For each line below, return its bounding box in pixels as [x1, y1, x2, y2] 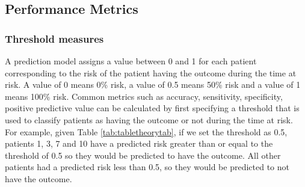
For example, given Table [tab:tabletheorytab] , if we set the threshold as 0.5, [5, 125, 288, 138]
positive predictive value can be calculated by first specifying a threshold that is [5, 102, 300, 114]
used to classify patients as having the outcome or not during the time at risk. [5, 113, 293, 126]
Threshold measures [5, 31, 104, 46]
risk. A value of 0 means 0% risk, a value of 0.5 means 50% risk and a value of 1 [5, 78, 301, 91]
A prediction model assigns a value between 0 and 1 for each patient [5, 55, 257, 67]
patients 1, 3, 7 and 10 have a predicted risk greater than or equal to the [5, 137, 273, 150]
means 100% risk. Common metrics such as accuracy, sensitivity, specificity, [5, 90, 283, 102]
